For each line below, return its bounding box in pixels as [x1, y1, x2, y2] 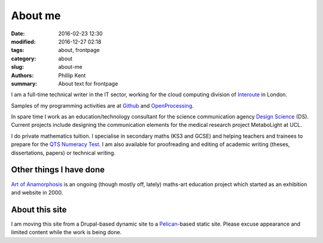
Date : [11, 30, 25, 37]
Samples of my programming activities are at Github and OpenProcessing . [11, 102, 194, 109]
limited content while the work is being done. [11, 229, 122, 236]
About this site [11, 204, 67, 215]
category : [11, 54, 36, 62]
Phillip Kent [58, 72, 86, 79]
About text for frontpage [58, 80, 118, 87]
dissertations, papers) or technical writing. [11, 149, 116, 156]
